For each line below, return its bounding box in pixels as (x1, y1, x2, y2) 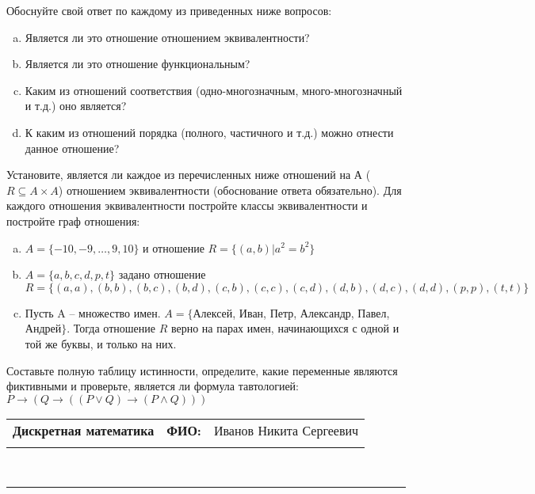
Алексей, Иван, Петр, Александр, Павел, (193, 304, 390, 321)
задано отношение (118, 266, 206, 283)
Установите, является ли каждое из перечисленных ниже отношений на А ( (6, 166, 371, 183)
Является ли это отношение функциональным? (25, 55, 250, 72)
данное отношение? (25, 139, 120, 156)
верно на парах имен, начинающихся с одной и (170, 320, 399, 336)
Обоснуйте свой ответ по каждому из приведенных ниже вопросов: (6, 2, 332, 18)
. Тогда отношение (67, 320, 155, 336)
